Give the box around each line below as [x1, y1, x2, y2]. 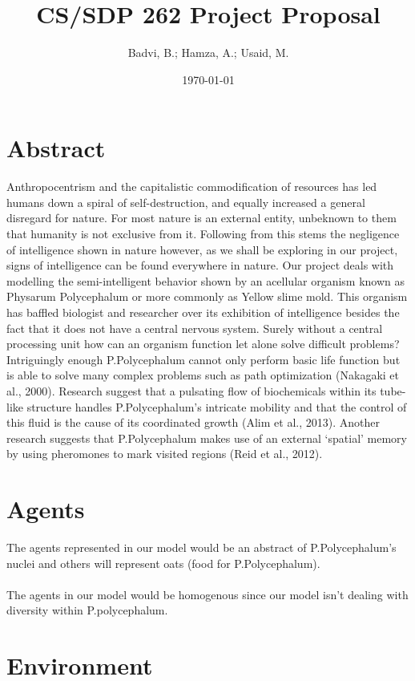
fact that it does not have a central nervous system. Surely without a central [6, 319, 383, 336]
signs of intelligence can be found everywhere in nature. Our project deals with [6, 257, 394, 274]
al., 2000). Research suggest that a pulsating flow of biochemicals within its [6, 382, 377, 399]
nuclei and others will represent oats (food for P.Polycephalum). [6, 554, 320, 571]
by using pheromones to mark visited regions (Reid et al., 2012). [6, 445, 323, 462]
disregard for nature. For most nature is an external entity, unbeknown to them [6, 209, 397, 226]
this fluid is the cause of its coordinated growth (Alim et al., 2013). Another [6, 414, 380, 431]
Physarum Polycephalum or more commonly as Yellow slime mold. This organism [6, 288, 408, 305]
